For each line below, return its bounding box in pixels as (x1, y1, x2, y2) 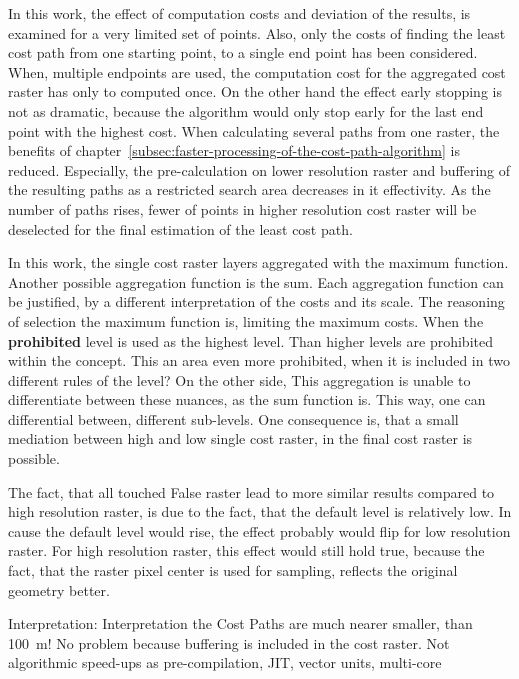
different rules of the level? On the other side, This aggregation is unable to (8, 369, 471, 390)
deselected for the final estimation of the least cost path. (8, 218, 353, 239)
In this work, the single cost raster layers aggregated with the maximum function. (8, 252, 509, 273)
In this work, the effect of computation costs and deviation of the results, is (8, 3, 471, 23)
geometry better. (8, 579, 110, 600)
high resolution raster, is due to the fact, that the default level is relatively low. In (8, 501, 512, 522)
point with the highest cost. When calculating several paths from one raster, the (8, 120, 500, 141)
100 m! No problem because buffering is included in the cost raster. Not (8, 632, 450, 653)
